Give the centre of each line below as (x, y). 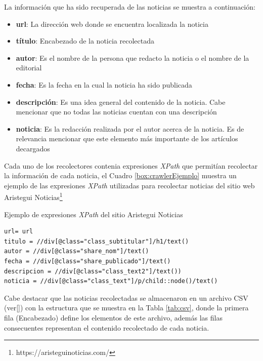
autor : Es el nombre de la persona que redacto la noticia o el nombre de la (133, 57)
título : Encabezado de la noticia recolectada (85, 41)
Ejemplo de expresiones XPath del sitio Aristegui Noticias (94, 214)
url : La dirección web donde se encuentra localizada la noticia (112, 24)
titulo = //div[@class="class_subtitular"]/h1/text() (97, 241)
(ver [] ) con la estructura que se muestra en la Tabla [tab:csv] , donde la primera (126, 308)
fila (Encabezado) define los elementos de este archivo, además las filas (113, 317)
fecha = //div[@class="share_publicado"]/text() (87, 261)
